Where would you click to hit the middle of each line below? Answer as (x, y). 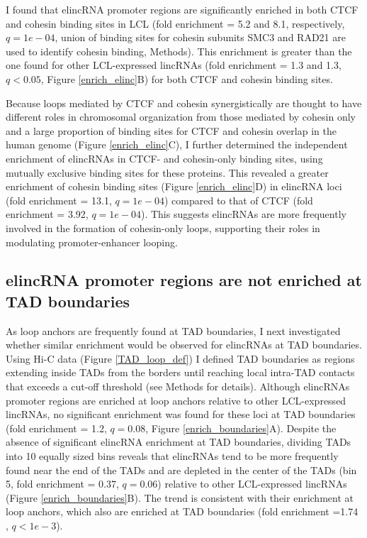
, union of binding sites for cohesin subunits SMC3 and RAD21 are (200, 37)
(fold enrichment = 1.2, (56, 428)
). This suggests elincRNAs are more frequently (243, 214)
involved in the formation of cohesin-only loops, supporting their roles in (163, 227)
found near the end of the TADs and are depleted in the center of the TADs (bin (181, 470)
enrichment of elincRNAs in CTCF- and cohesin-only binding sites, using (164, 158)
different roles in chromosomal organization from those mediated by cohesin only (181, 117)
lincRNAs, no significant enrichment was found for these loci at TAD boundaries (181, 414)
